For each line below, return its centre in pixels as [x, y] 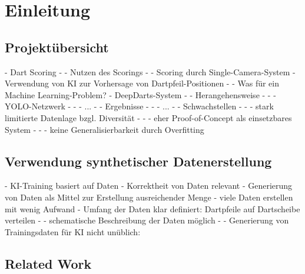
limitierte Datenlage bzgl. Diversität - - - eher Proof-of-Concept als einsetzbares [148, 117]
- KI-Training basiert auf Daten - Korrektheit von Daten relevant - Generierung [149, 186]
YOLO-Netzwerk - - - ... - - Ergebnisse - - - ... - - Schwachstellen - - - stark [139, 106]
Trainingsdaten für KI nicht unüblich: [73, 231]
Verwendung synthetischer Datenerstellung [138, 161]
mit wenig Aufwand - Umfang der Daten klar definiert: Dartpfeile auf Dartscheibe [152, 208]
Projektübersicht [57, 47]
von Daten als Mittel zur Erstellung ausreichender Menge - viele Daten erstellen [149, 197]
